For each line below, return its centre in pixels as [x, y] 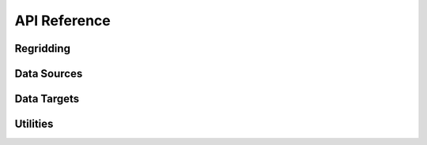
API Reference [62, 20]
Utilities [34, 124]
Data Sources [49, 74]
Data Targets [47, 99]
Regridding [43, 48]
